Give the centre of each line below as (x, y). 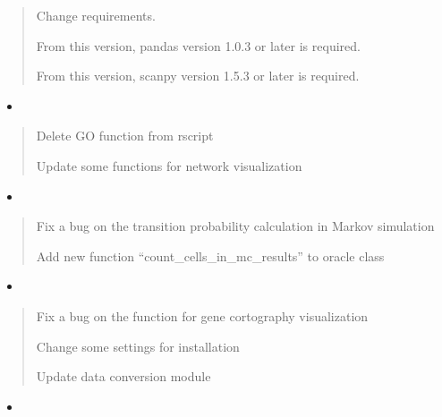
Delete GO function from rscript (125, 136)
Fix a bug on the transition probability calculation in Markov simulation (235, 226)
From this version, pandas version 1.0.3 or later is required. (198, 45)
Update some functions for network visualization (169, 165)
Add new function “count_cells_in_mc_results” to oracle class (210, 255)
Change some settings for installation (138, 346)
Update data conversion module (123, 376)
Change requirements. (96, 15)
